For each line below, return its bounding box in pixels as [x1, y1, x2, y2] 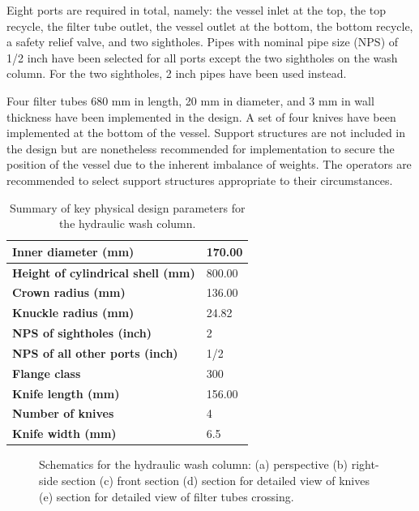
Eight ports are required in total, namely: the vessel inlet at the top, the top [6, 2, 387, 18]
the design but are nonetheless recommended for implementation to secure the [6, 140, 395, 157]
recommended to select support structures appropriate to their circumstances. [6, 171, 393, 188]
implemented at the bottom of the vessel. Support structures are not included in [6, 124, 406, 141]
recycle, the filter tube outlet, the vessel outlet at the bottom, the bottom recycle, [6, 17, 413, 34]
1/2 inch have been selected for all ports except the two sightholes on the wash [6, 49, 398, 66]
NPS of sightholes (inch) [12, 324, 152, 341]
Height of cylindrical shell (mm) [12, 264, 195, 281]
